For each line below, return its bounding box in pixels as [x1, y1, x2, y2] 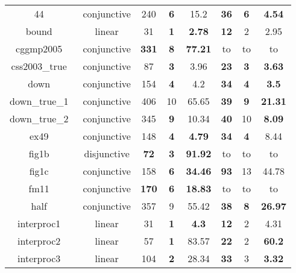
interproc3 [17, 251, 61, 265]
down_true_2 [10, 111, 69, 125]
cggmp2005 [16, 42, 63, 55]
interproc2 [17, 234, 61, 248]
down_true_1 [10, 94, 69, 108]
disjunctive [84, 146, 130, 160]
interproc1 [17, 216, 61, 230]
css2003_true [11, 59, 67, 73]
